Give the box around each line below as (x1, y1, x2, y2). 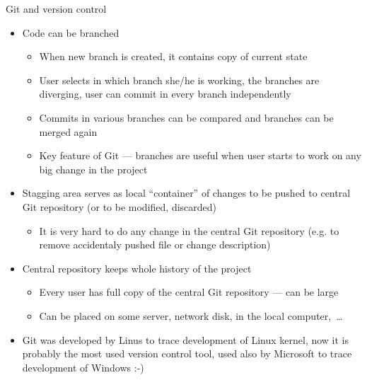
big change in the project (39, 161, 148, 176)
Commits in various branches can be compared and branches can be (39, 110, 334, 125)
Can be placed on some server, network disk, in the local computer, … (39, 308, 343, 323)
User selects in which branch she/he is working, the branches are (39, 72, 320, 87)
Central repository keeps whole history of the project (22, 260, 252, 275)
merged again (39, 124, 98, 139)
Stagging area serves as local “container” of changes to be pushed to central (22, 185, 351, 200)
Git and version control (6, 1, 107, 16)
